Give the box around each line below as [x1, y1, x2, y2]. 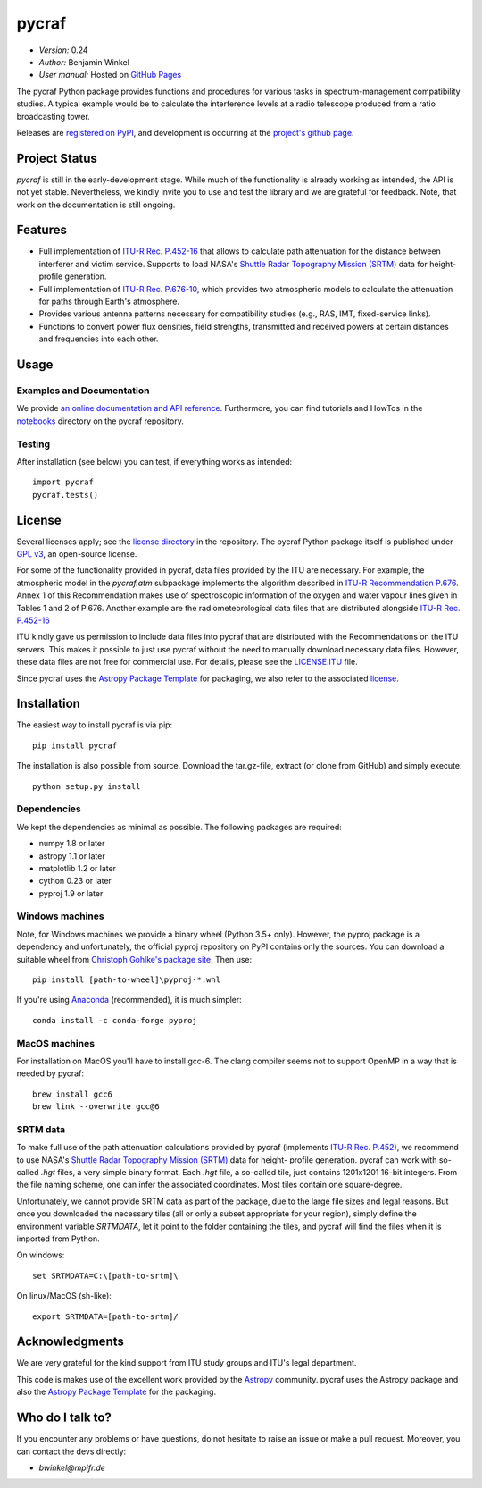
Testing [16, 438, 51, 450]
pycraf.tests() [32, 490, 99, 500]
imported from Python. [16, 1233, 100, 1244]
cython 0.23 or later [38, 876, 112, 887]
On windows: [16, 1249, 65, 1260]
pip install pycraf [32, 740, 118, 751]
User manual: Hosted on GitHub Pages [38, 70, 182, 80]
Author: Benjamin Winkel [38, 56, 129, 67]
